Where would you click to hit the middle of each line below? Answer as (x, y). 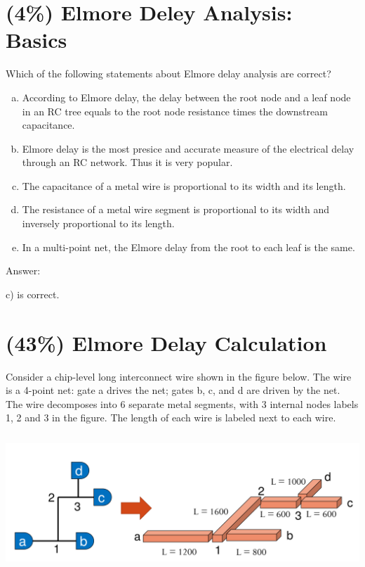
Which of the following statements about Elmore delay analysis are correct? (168, 74)
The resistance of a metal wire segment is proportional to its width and (176, 209)
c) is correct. (33, 294)
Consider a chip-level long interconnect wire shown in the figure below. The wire (179, 376)
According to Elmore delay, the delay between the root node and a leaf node (186, 97)
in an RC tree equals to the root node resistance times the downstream (175, 111)
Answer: (23, 270)
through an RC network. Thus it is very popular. (127, 162)
